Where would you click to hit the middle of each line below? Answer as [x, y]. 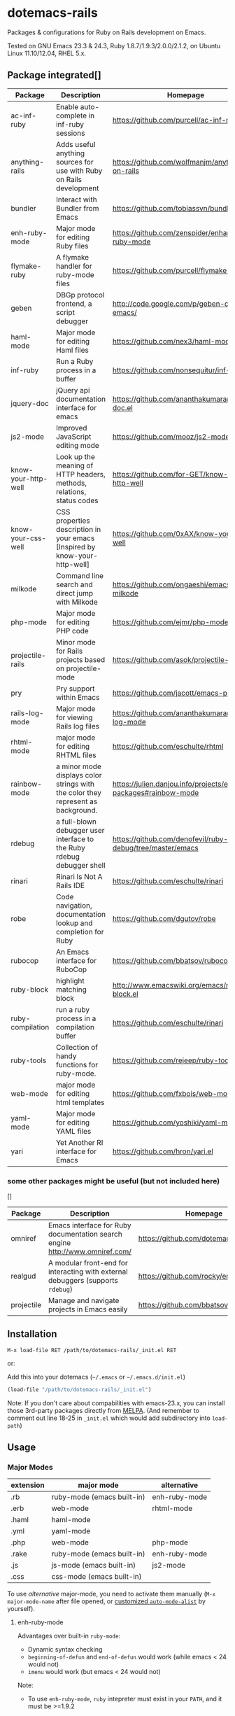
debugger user [80, 830]
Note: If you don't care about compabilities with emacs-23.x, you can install [116, 1403]
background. [77, 810]
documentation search [85, 1235]
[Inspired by [76, 547]
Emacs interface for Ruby [90, 1225]
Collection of [77, 1047]
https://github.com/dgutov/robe [164, 918]
